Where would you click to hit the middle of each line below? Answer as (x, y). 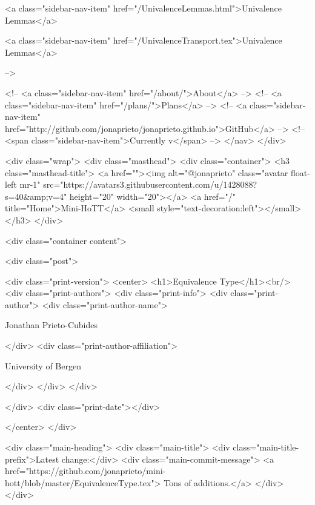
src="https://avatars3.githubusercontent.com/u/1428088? (150, 184)
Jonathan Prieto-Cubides (51, 325)
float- (300, 172)
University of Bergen (43, 365)
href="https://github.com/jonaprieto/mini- (85, 471)
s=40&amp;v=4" (36, 196)
